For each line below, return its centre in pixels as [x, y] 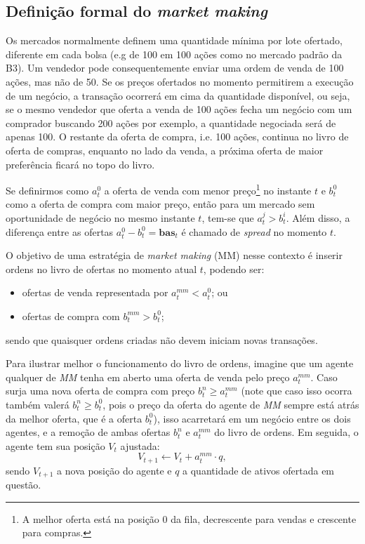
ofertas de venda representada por [95, 292]
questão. [24, 485]
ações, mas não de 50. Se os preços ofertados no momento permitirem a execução [180, 81]
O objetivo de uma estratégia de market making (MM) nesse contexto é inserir [174, 255]
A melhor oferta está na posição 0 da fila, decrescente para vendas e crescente [189, 518]
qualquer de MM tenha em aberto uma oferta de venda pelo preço [148, 377]
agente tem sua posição [55, 445]
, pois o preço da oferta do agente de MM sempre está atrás [231, 404]
